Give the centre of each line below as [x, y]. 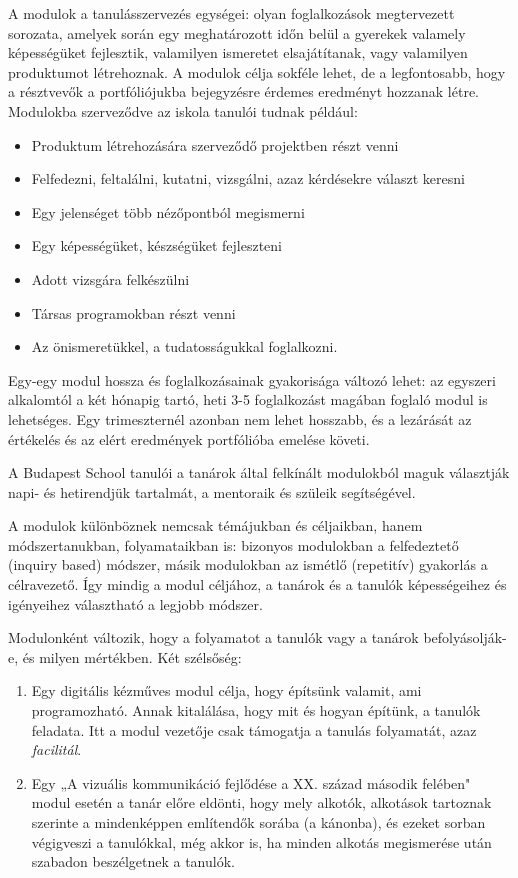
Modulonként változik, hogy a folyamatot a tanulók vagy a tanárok [213, 637]
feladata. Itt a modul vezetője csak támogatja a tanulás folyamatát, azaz [254, 729]
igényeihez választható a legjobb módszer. [135, 603]
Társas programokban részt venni [133, 312]
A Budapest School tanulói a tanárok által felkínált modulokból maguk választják [259, 472]
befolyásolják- [465, 637]
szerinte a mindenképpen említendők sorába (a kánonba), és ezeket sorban [258, 822]
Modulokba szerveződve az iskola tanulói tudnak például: [183, 110]
